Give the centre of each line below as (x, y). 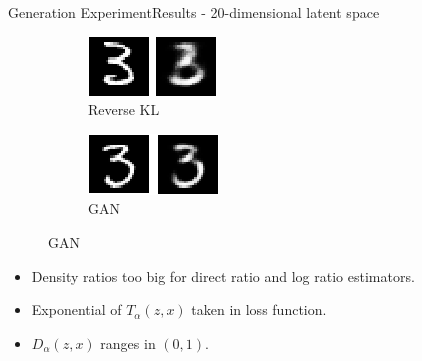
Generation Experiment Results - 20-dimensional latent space (194, 12)
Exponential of (76, 309)
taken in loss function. (259, 309)
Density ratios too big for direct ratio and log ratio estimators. (223, 275)
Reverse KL (124, 109)
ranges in (128, 342)
